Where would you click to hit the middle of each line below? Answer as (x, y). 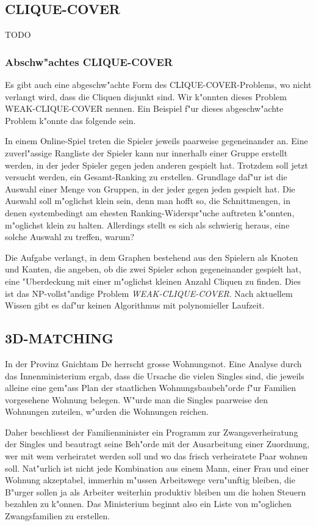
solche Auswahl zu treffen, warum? (70, 237)
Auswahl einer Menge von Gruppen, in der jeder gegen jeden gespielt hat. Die (150, 188)
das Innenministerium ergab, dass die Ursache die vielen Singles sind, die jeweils (155, 375)
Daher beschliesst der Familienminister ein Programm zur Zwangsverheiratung (152, 432)
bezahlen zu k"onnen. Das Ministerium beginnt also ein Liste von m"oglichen (148, 504)
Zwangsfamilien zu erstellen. (58, 516)
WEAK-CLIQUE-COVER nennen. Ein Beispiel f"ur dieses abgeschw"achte (144, 108)
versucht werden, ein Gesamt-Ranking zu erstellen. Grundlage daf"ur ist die (146, 177)
